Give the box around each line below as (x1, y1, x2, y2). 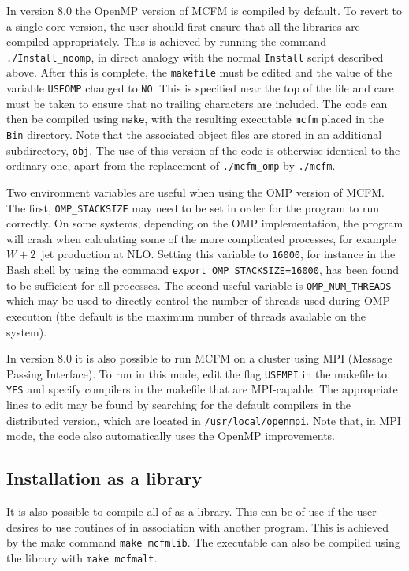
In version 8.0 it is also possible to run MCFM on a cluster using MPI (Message (6, 350, 392, 366)
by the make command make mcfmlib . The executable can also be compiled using (6, 534, 400, 550)
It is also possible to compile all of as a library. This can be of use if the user (6, 503, 377, 520)
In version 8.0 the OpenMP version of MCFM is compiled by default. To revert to (6, 2, 403, 18)
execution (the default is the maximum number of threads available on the (6, 307, 366, 324)
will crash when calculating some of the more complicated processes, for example (6, 230, 396, 246)
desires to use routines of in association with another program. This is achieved (6, 518, 389, 535)
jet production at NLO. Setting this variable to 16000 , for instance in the (41, 246, 396, 262)
